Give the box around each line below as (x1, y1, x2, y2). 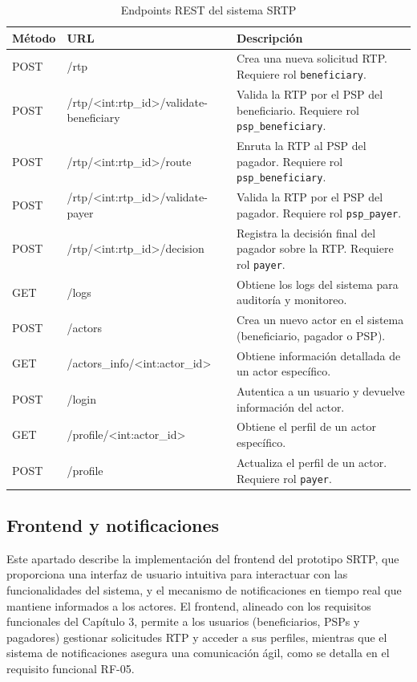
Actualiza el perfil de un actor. (237, 453, 387, 470)
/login (67, 390, 96, 407)
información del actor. (237, 398, 345, 415)
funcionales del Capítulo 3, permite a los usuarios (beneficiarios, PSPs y (6, 613, 360, 630)
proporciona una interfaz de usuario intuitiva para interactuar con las (6, 566, 348, 583)
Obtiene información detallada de (237, 347, 401, 363)
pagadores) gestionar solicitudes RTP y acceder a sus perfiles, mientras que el (6, 628, 387, 645)
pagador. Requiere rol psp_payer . (237, 204, 402, 221)
